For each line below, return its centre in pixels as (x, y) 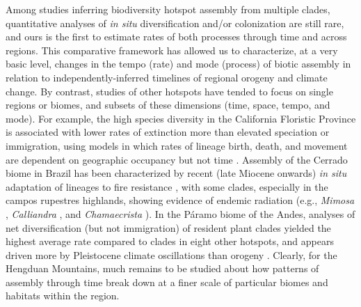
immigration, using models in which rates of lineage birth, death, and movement (177, 145)
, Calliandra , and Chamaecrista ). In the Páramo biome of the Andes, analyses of (180, 213)
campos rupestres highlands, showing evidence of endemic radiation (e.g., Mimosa (180, 200)
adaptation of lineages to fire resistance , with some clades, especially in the (167, 186)
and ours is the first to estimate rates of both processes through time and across (176, 37)
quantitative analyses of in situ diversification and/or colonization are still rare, (175, 23)
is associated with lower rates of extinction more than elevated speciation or (168, 132)
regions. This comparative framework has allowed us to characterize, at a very (172, 50)
